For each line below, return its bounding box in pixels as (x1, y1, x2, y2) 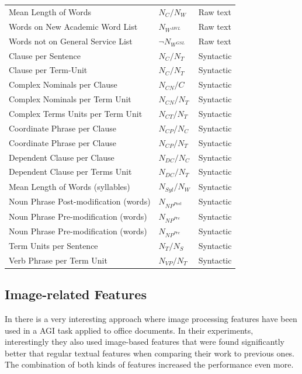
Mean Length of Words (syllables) (9, 180, 130, 192)
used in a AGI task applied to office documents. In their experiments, (5, 324, 254, 336)
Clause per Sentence (9, 49, 81, 61)
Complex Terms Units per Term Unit (9, 107, 143, 119)
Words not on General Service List (9, 34, 133, 47)
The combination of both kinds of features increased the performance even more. (5, 358, 294, 370)
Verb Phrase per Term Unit (9, 254, 107, 266)
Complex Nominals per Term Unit (9, 93, 131, 105)
